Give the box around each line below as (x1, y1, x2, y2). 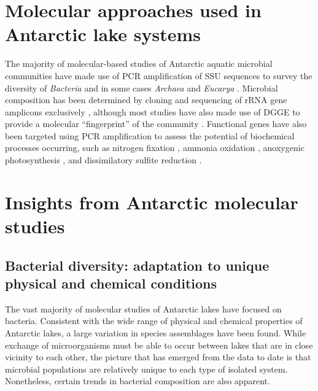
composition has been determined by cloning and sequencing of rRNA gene (5, 93, 287, 106)
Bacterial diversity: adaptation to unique (5, 255, 270, 274)
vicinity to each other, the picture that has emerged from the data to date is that (5, 350, 311, 363)
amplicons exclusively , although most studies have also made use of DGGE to (5, 105, 300, 118)
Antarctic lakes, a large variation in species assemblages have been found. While (5, 327, 306, 339)
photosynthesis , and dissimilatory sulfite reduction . (5, 153, 202, 166)
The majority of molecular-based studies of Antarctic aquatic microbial (5, 57, 273, 70)
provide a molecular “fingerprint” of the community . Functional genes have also (5, 117, 307, 130)
